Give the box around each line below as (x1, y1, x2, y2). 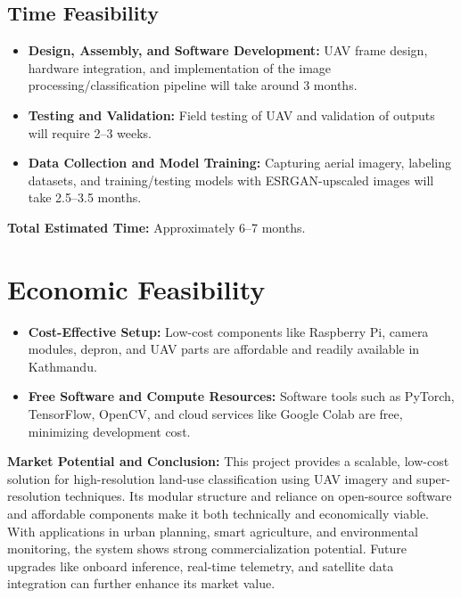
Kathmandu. (28, 356, 97, 375)
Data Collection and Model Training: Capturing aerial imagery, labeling (28, 153, 451, 172)
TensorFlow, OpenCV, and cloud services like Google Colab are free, (28, 405, 403, 423)
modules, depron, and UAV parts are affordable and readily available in (28, 340, 420, 358)
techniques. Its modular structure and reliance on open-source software (64, 487, 452, 505)
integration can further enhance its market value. (7, 574, 276, 593)
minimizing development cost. (28, 422, 191, 440)
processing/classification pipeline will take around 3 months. (28, 76, 358, 94)
